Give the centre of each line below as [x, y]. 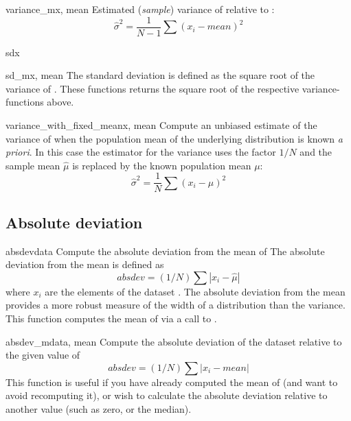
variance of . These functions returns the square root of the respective [152, 88]
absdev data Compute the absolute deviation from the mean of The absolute [165, 251]
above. [60, 102]
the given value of [43, 355]
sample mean [33, 165]
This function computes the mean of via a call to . [111, 318]
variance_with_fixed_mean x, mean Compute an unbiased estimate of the [161, 125]
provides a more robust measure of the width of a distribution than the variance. [175, 305]
